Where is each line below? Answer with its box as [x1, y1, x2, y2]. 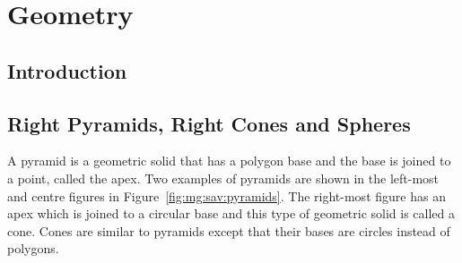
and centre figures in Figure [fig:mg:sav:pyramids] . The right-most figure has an [7, 186, 446, 205]
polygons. [7, 239, 59, 258]
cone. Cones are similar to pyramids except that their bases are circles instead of [7, 221, 450, 240]
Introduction [7, 56, 127, 84]
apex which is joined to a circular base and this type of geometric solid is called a [7, 204, 456, 223]
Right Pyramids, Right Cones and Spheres [7, 109, 411, 137]
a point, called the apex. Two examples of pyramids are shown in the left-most [7, 168, 440, 187]
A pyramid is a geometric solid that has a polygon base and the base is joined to [7, 151, 451, 170]
